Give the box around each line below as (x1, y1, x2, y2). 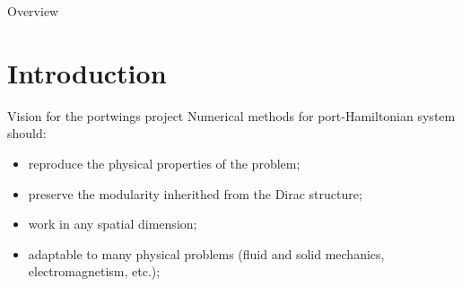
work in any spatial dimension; (28, 214, 197, 233)
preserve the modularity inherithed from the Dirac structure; (28, 184, 362, 203)
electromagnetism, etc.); (28, 262, 161, 281)
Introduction (7, 54, 167, 91)
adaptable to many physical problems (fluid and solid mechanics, (28, 244, 385, 263)
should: (7, 124, 47, 143)
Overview (7, 2, 59, 20)
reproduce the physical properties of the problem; (28, 153, 301, 172)
